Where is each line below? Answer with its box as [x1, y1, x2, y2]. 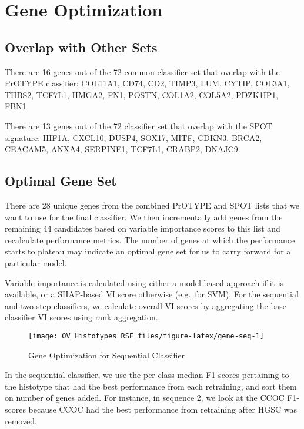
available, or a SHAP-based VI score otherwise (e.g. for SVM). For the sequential [5, 288, 299, 300]
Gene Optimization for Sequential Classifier [28, 348, 185, 361]
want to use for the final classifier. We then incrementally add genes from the [5, 210, 283, 223]
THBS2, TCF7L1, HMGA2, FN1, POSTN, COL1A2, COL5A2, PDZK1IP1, [5, 88, 279, 100]
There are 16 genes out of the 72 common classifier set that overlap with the [5, 65, 280, 78]
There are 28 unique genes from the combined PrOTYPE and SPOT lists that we [5, 199, 299, 211]
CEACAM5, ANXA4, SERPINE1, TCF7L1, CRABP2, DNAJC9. [5, 143, 240, 155]
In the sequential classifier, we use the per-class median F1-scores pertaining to [5, 368, 289, 381]
